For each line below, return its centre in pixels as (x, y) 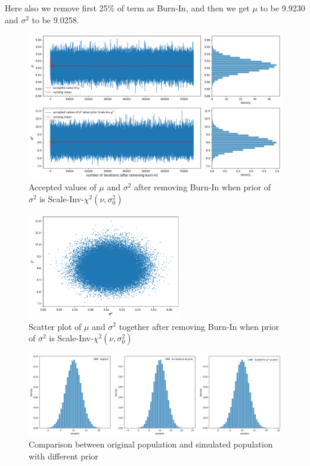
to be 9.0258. (55, 19)
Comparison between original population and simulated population (151, 444)
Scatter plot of (55, 326)
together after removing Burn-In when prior (199, 326)
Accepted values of (63, 187)
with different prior (63, 456)
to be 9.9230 (283, 8)
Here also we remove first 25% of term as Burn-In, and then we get (127, 8)
